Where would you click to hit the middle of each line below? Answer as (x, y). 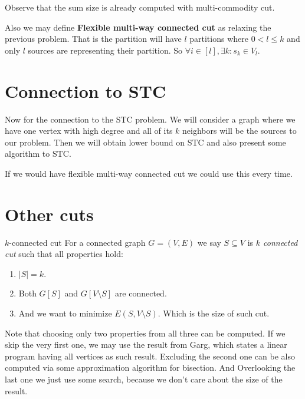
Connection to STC (86, 90)
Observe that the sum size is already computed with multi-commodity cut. (140, 7)
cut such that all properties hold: (64, 254)
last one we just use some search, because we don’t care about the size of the (144, 379)
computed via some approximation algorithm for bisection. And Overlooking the (150, 367)
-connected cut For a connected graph (77, 242)
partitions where (219, 39)
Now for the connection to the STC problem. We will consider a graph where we (150, 119)
